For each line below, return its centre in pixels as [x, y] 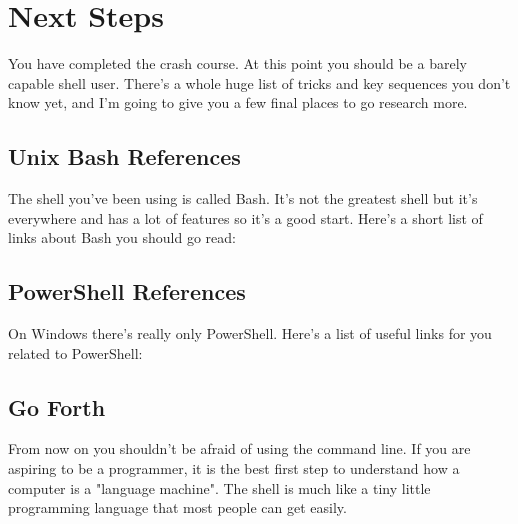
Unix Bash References [124, 156]
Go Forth [57, 406]
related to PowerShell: [75, 352]
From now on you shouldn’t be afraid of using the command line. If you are [239, 448]
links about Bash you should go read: [122, 237]
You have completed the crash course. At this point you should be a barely [237, 63]
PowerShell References [127, 291]
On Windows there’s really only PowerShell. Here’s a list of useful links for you [250, 333]
